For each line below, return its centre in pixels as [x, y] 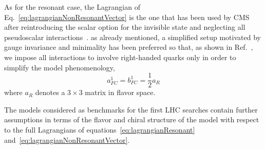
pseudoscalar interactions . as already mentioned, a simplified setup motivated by [132, 37]
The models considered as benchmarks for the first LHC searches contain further [131, 109]
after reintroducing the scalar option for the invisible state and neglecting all [125, 27]
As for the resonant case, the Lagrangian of [72, 7]
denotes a [50, 92]
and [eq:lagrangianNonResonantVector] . [67, 139]
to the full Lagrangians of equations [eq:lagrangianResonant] [100, 129]
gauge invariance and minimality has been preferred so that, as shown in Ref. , [129, 47]
